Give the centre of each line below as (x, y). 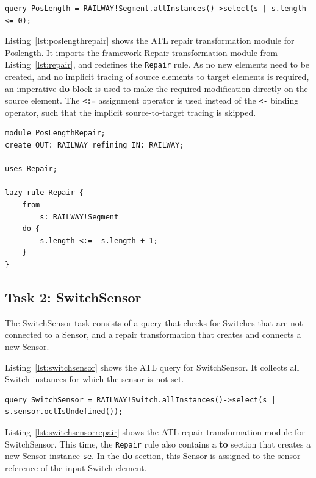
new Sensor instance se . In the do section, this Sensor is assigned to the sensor (153, 456)
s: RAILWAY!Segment (79, 217)
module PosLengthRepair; (55, 133)
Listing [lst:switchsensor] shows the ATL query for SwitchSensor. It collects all (152, 367)
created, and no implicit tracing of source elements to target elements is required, (157, 77)
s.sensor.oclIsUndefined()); (64, 412)
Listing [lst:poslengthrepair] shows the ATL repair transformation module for (150, 41)
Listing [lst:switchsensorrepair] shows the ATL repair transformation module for (155, 431)
